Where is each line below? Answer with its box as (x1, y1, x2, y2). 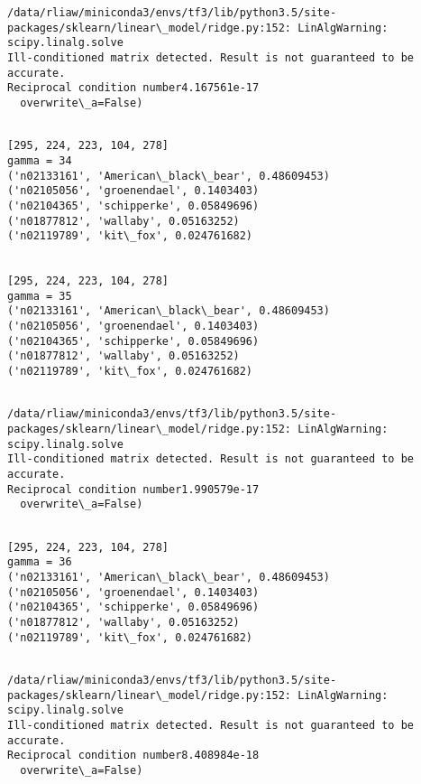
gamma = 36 (7, 555, 72, 569)
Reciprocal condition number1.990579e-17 (7, 482, 260, 496)
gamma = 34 (7, 154, 72, 167)
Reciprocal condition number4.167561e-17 (7, 81, 260, 95)
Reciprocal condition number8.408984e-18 (7, 749, 260, 762)
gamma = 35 (7, 289, 72, 303)
